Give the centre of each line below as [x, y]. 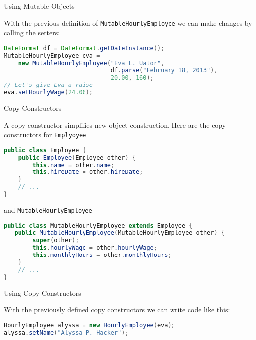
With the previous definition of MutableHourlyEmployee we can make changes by [128, 23]
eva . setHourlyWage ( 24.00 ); [49, 93]
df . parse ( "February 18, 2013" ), [164, 70]
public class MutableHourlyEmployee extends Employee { [98, 225]
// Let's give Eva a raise [48, 85]
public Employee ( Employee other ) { [77, 157]
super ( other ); [56, 240]
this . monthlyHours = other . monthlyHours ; [102, 255]
